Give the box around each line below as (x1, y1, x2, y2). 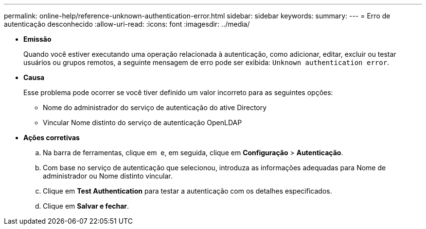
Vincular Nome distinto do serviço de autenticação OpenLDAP (43, 118, 242, 127)
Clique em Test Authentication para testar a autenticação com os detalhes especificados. (43, 187, 332, 195)
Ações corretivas (23, 133, 80, 142)
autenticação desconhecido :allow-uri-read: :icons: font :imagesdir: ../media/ (4, 20, 250, 28)
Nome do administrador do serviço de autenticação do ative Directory (43, 103, 267, 112)
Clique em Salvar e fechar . (43, 202, 129, 210)
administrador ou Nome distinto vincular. (43, 172, 173, 180)
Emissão (23, 35, 52, 43)
